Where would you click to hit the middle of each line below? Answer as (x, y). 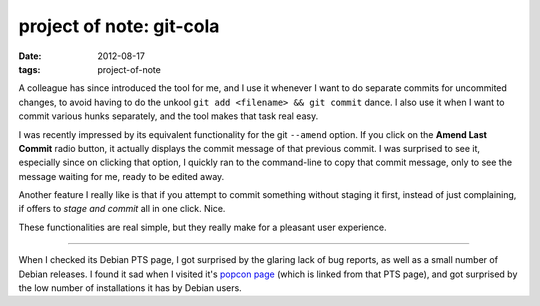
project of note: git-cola (119, 26)
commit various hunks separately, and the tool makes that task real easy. (168, 116)
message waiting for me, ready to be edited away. (121, 176)
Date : (30, 56)
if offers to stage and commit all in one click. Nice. (122, 209)
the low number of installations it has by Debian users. (130, 288)
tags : (29, 69)
